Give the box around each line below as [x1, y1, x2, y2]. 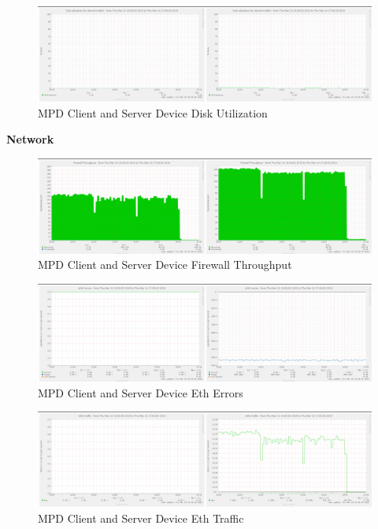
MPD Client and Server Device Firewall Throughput [38, 256, 292, 273]
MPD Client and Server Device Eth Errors [38, 384, 243, 400]
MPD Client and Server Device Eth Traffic [38, 509, 244, 526]
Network [6, 131, 54, 147]
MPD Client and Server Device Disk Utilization [38, 104, 268, 121]
